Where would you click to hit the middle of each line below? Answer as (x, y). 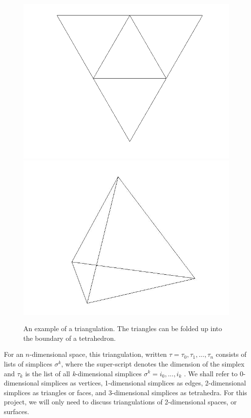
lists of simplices (28, 363)
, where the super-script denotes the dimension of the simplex (153, 363)
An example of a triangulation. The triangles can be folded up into (123, 328)
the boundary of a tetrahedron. (70, 338)
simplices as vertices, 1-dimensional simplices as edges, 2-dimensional (144, 383)
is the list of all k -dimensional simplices (83, 373)
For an (14, 354)
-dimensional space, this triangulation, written (98, 354)
